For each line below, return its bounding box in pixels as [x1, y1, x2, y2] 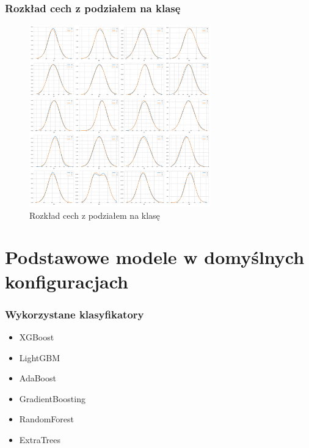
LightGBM [19, 351, 60, 364]
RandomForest [19, 413, 74, 425]
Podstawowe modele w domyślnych [5, 244, 305, 270]
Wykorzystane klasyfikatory [5, 306, 144, 321]
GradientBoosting [19, 392, 85, 405]
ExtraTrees [19, 433, 61, 446]
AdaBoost [19, 372, 56, 384]
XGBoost [19, 330, 54, 343]
